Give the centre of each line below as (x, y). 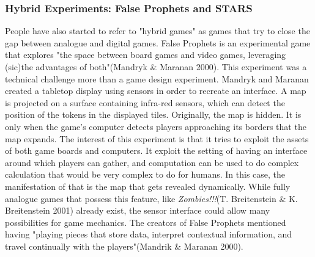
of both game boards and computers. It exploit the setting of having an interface (156, 150)
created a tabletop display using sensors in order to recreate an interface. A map (156, 91)
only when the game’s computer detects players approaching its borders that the (156, 126)
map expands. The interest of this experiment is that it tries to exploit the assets (157, 138)
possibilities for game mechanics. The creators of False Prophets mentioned (146, 222)
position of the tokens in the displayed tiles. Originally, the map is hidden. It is (153, 114)
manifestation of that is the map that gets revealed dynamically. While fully (148, 186)
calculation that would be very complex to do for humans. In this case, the (145, 174)
